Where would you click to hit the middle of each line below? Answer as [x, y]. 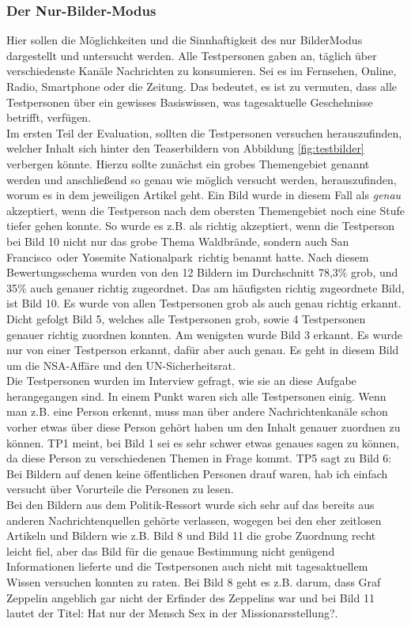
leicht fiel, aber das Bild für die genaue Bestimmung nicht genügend [171, 551]
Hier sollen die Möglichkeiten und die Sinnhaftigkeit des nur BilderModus [185, 40]
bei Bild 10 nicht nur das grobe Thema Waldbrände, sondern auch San [178, 241]
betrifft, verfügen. [49, 117]
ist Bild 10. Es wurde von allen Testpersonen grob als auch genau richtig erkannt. [204, 303]
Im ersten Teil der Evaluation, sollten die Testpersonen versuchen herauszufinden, [204, 132]
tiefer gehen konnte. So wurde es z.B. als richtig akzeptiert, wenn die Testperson [201, 226]
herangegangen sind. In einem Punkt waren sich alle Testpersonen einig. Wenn [196, 396]
